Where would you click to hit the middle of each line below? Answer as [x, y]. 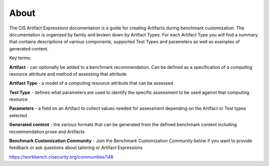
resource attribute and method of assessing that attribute [68, 74]
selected [18, 115]
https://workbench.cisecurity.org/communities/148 [61, 157]
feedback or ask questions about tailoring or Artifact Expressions [76, 148]
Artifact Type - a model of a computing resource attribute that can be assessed [91, 83]
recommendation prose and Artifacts [47, 132]
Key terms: [20, 58]
